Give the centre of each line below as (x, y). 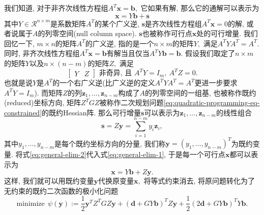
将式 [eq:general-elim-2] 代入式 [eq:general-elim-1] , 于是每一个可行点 (120, 154)
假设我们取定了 (210, 53)
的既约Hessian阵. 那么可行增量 (92, 112)
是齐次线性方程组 (173, 23)
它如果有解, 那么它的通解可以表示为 (200, 8)
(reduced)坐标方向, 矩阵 (42, 102)
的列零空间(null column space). (87, 33)
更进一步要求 (216, 83)
